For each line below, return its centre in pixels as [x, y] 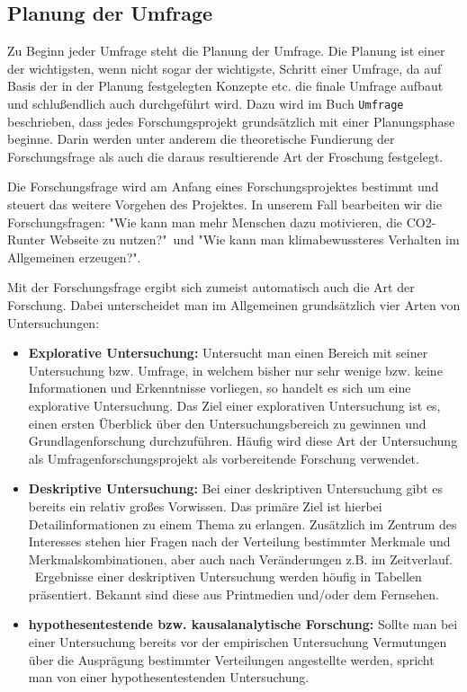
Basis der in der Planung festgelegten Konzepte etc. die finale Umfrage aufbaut [225, 86]
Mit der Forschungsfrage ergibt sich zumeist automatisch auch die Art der [211, 287]
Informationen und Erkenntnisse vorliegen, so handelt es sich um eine [220, 388]
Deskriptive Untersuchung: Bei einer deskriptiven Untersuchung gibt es [235, 488]
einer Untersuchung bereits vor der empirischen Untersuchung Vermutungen [238, 642]
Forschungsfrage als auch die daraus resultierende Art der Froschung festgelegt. [225, 156]
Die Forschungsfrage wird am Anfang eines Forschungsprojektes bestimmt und [223, 186]
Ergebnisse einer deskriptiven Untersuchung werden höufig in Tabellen [228, 577]
